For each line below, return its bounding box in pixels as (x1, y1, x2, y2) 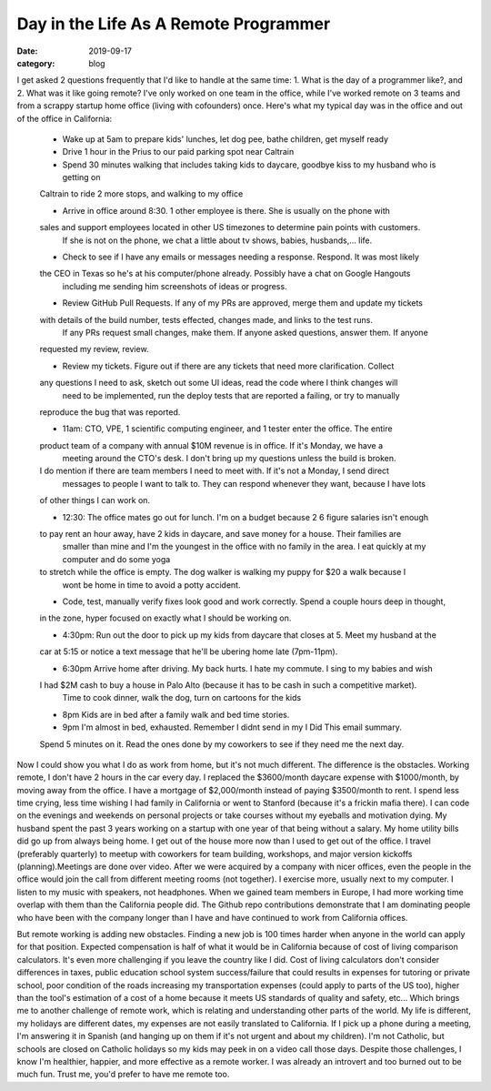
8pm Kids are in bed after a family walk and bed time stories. (62, 709, 290, 720)
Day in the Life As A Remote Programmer (16, 14, 331, 34)
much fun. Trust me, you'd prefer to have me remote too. (16, 1069, 230, 1080)
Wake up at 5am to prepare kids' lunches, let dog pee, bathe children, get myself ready (62, 133, 389, 145)
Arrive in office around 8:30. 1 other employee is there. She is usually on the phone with (62, 205, 391, 216)
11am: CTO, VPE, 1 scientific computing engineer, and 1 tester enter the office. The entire (62, 423, 393, 434)
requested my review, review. (39, 344, 149, 355)
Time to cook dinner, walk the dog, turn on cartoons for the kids (62, 692, 302, 703)
